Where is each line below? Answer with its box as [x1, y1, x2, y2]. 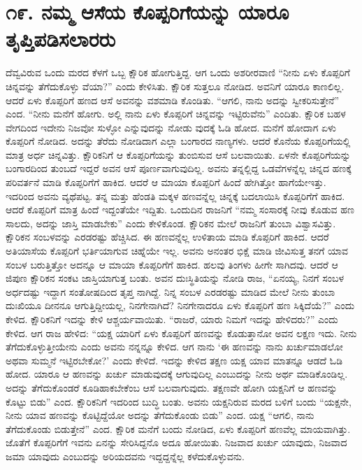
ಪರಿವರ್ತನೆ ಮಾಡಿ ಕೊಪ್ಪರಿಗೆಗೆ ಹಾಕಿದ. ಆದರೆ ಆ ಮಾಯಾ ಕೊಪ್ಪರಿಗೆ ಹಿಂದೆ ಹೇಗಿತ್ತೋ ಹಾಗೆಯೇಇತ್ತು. [6, 175, 326, 190]
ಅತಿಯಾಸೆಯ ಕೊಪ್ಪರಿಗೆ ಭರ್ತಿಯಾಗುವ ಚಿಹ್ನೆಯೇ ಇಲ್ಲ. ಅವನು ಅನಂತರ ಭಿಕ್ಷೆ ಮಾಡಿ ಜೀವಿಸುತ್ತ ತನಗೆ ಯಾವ [6, 243, 348, 258]
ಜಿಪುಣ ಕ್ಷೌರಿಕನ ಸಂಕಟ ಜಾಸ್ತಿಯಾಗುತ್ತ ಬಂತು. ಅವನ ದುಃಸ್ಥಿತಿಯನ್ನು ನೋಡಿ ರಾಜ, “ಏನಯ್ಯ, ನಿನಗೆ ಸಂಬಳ [6, 271, 345, 285]
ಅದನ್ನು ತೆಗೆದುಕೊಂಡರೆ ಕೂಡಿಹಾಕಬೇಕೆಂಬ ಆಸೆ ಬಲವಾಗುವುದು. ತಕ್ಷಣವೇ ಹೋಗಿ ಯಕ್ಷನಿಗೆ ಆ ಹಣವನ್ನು [6, 380, 338, 394]
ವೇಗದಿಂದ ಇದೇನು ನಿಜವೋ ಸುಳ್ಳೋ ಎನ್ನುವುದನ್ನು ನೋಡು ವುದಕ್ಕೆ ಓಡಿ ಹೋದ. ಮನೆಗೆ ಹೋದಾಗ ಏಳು [6, 120, 336, 134]
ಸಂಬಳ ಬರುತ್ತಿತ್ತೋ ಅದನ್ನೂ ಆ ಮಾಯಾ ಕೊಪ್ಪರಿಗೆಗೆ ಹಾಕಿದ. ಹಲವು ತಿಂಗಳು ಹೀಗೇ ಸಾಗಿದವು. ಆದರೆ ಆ [6, 257, 338, 271]
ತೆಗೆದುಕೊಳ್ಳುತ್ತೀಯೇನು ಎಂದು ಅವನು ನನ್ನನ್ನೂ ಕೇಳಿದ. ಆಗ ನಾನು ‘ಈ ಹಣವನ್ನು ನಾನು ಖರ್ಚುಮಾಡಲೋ [6, 339, 343, 354]
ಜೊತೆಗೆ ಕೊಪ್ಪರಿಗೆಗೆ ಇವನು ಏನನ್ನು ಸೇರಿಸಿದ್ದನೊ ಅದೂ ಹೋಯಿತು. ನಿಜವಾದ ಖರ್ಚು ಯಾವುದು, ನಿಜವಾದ [6, 435, 347, 450]
